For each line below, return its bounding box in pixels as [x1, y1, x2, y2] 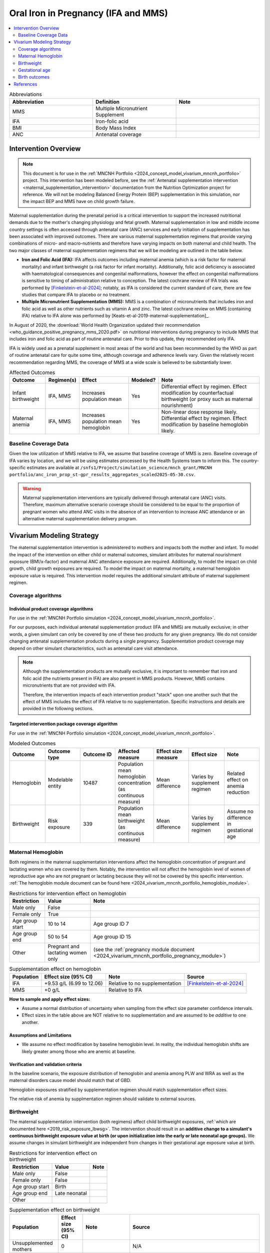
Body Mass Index [95, 124, 136, 131]
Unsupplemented [12, 1239, 53, 1246]
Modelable [47, 776, 73, 783]
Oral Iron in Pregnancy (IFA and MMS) [9, 8, 168, 19]
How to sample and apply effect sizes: [9, 996, 90, 1002]
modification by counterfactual [161, 389, 234, 396]
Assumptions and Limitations [9, 1032, 72, 1038]
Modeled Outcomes [9, 740, 56, 747]
